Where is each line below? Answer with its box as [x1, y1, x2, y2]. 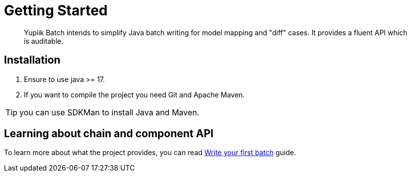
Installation [4, 54, 61, 67]
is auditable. [24, 36, 64, 45]
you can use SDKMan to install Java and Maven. [19, 107, 199, 117]
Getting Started [4, 2, 108, 19]
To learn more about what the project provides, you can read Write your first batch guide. [4, 148, 296, 157]
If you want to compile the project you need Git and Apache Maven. [24, 90, 245, 99]
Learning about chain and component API [4, 127, 214, 140]
